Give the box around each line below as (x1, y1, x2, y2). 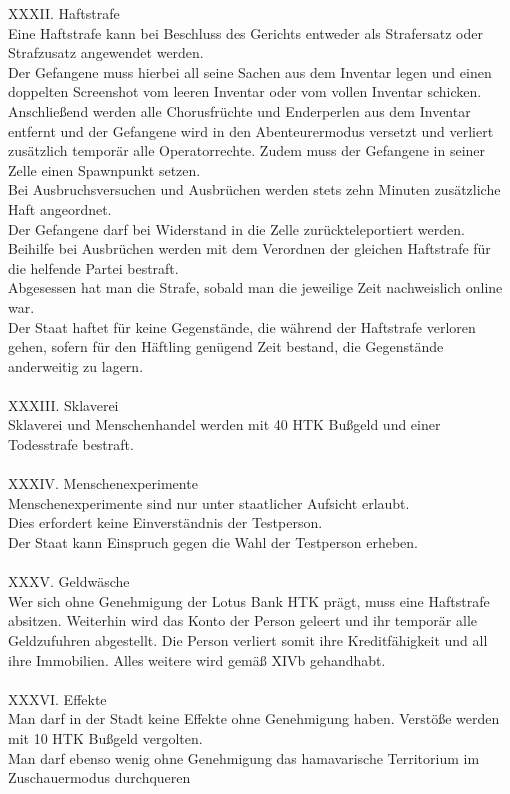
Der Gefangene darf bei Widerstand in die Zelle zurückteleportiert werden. (8, 218, 465, 239)
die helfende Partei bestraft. (8, 257, 179, 278)
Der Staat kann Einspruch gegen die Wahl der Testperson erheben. (8, 532, 418, 553)
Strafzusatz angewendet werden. (8, 42, 204, 63)
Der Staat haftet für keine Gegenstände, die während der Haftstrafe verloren (8, 316, 476, 337)
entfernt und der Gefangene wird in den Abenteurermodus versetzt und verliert (8, 120, 494, 141)
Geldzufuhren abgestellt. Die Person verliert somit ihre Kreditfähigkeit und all (8, 630, 488, 650)
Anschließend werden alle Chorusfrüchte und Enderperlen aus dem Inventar (8, 100, 471, 121)
